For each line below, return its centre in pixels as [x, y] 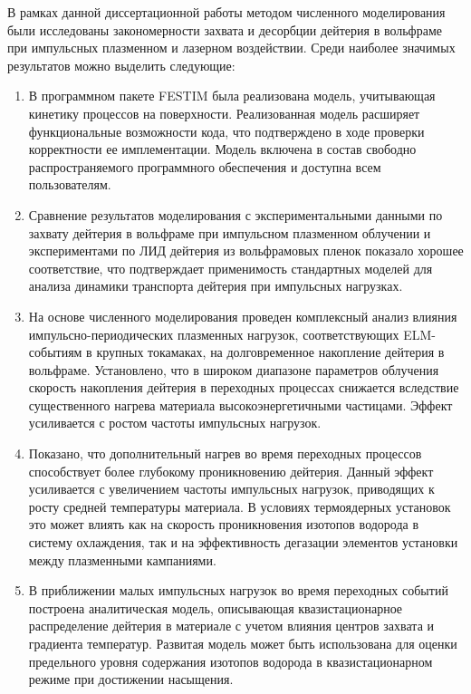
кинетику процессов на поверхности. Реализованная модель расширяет [224, 113]
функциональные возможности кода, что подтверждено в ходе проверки [226, 131]
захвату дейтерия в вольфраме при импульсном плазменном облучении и [230, 232]
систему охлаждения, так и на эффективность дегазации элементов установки [243, 542]
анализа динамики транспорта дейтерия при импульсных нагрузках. [216, 286]
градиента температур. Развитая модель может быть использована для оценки [243, 643]
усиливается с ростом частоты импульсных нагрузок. [175, 423]
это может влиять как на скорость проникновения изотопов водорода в [224, 524]
